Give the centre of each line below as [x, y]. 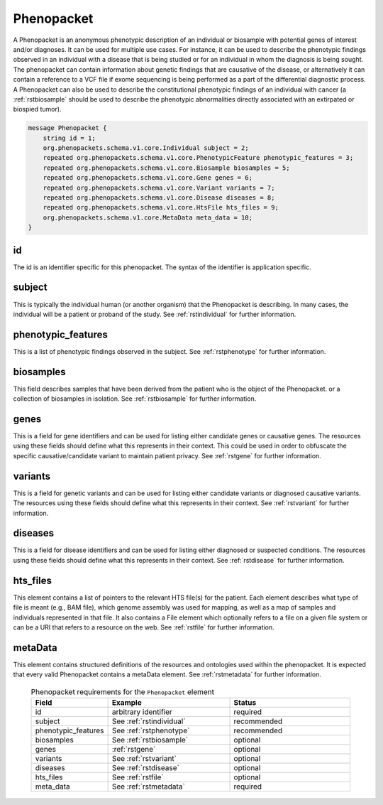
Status [245, 702]
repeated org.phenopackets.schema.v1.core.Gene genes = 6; [148, 178]
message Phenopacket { [67, 128]
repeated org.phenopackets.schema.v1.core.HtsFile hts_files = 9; [161, 207]
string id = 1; [69, 138]
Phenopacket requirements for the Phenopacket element [122, 691]
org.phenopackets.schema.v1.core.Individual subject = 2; [146, 148]
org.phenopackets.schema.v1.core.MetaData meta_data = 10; [148, 217]
